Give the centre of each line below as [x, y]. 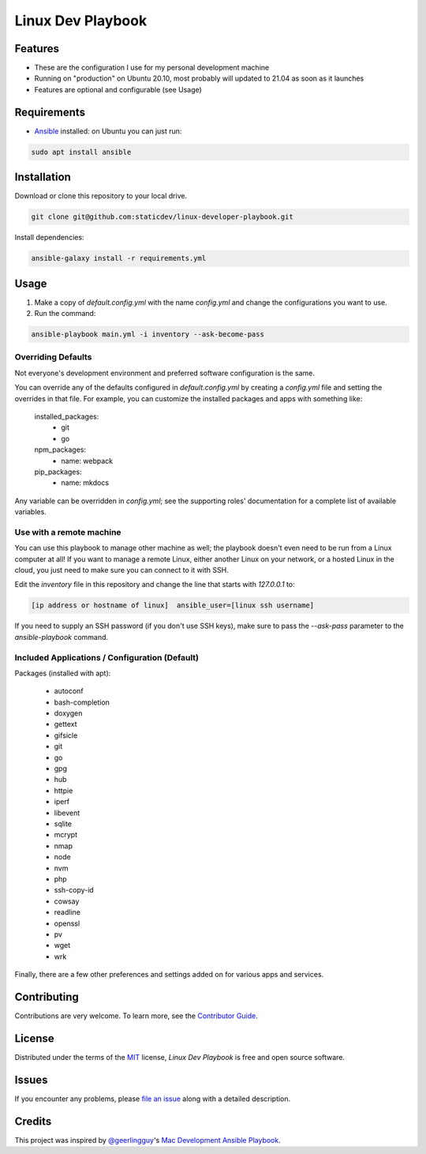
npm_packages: [60, 449]
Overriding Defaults [53, 357]
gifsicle [66, 735]
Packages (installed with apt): [63, 673]
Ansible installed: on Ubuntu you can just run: [108, 131]
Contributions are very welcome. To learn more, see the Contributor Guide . [136, 1016]
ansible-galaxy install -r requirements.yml [119, 258]
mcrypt [66, 835]
